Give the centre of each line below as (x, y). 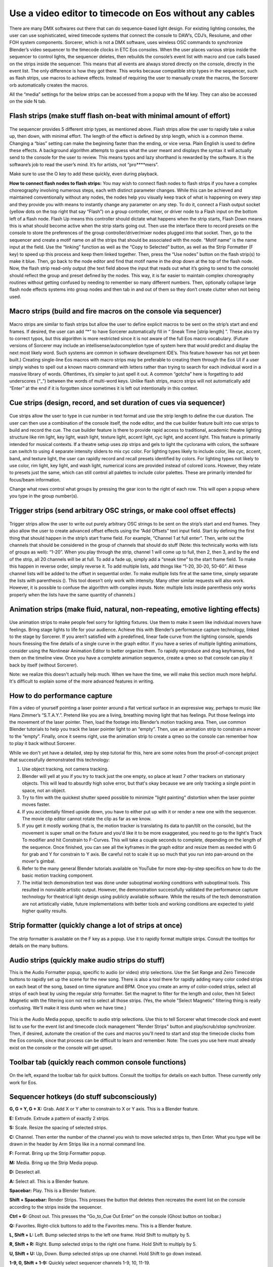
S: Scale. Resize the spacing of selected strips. (58, 1128)
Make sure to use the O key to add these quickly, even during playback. (84, 174)
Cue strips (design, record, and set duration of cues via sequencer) (117, 403)
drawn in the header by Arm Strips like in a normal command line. (78, 1144)
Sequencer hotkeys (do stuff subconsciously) (83, 1097)
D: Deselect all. (25, 1172)
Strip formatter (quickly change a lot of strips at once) (96, 925)
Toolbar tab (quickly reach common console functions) (98, 1062)
